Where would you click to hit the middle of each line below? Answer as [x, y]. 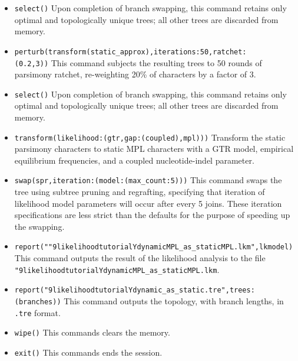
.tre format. [37, 312]
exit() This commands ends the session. [88, 352]
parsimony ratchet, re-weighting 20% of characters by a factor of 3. [135, 74]
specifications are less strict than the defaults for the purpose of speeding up [152, 215]
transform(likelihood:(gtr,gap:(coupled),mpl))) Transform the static [150, 137]
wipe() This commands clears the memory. [92, 332]
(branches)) [38, 302]
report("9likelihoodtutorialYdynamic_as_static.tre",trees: [135, 290]
